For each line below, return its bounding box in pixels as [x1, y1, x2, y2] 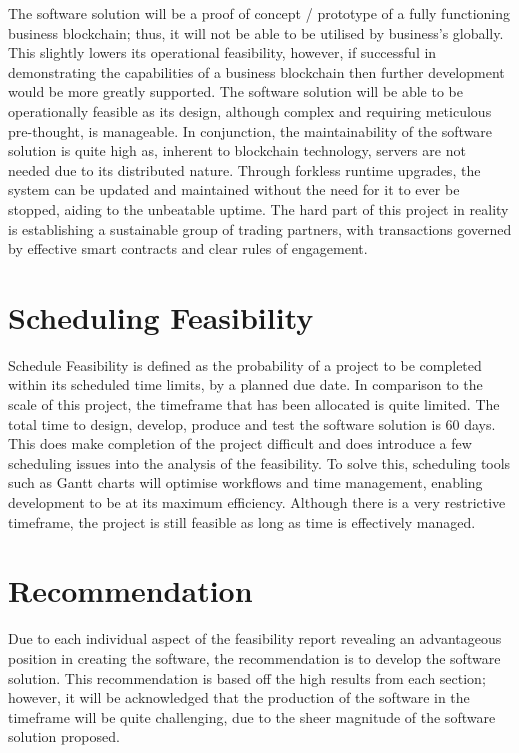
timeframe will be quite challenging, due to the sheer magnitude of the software [8, 706, 496, 727]
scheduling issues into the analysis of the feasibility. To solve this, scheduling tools [8, 452, 511, 473]
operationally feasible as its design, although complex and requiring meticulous [8, 100, 492, 121]
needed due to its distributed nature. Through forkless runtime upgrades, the [8, 159, 481, 180]
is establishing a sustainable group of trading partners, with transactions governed [8, 218, 512, 239]
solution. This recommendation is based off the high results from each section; [8, 667, 486, 688]
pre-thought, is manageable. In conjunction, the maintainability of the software [8, 120, 493, 141]
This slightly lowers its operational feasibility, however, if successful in [8, 42, 437, 63]
